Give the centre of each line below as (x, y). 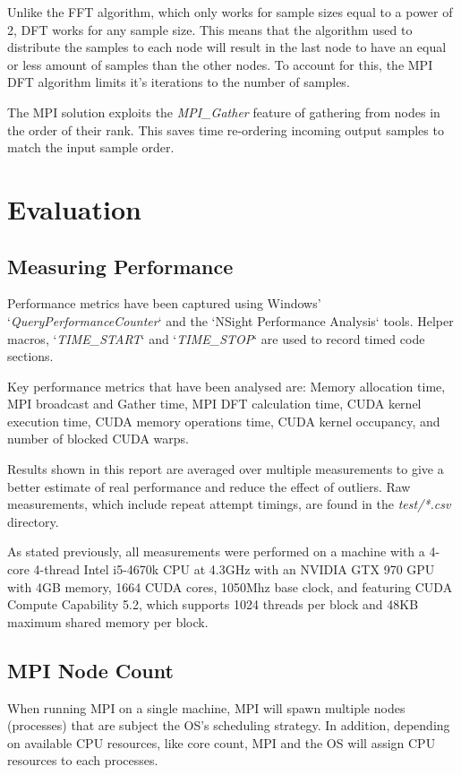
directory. (33, 521)
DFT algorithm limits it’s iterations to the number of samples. (179, 82)
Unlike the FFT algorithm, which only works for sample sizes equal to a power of (230, 12)
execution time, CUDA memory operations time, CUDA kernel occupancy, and (224, 421)
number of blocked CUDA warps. (98, 439)
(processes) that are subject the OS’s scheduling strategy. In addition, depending (229, 725)
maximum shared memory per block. (108, 621)
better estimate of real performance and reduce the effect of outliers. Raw (209, 486)
